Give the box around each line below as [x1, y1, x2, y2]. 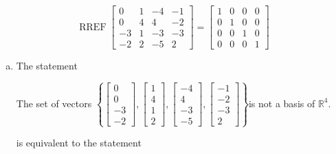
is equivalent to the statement [16, 135, 142, 150]
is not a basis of [248, 96, 315, 110]
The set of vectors [16, 96, 92, 110]
